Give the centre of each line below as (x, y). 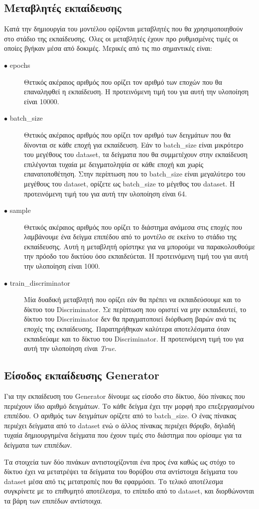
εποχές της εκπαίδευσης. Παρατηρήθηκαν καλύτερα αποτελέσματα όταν (127, 329)
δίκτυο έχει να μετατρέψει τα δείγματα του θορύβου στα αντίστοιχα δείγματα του (121, 471)
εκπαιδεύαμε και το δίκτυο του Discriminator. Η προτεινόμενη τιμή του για (134, 338)
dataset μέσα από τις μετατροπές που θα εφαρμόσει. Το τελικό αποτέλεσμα (114, 481)
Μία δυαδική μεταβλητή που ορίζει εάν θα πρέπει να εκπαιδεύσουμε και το (132, 299)
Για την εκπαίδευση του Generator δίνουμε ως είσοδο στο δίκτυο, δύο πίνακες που (125, 396)
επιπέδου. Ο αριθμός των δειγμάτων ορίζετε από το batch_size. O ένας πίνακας (120, 416)
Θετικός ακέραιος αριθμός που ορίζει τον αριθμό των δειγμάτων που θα (127, 134)
